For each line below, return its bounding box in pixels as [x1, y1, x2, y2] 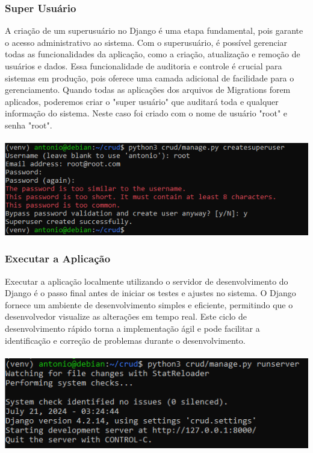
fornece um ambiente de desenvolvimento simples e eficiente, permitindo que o [5, 298, 293, 311]
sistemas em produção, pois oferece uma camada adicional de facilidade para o [5, 71, 294, 84]
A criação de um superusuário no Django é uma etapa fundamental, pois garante [5, 24, 303, 37]
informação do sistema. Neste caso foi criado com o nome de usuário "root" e [5, 107, 288, 119]
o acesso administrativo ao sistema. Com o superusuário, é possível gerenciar [5, 36, 288, 48]
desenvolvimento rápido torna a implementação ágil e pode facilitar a [5, 322, 260, 334]
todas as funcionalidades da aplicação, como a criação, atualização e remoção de [5, 48, 300, 60]
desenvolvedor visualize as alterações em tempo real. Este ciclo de [5, 310, 247, 323]
